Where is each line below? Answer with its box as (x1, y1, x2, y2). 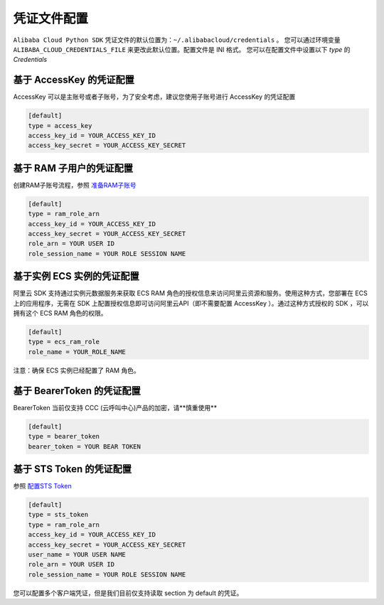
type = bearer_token (28, 432, 100, 441)
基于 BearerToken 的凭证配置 (13, 385, 142, 397)
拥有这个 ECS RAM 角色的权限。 (13, 309, 107, 318)
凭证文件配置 (13, 11, 89, 26)
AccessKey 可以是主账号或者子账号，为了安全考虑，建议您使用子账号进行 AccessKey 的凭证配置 (13, 92, 296, 101)
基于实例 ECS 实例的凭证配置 (13, 270, 139, 282)
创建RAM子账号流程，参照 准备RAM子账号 (13, 181, 137, 189)
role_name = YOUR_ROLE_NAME (28, 348, 126, 355)
